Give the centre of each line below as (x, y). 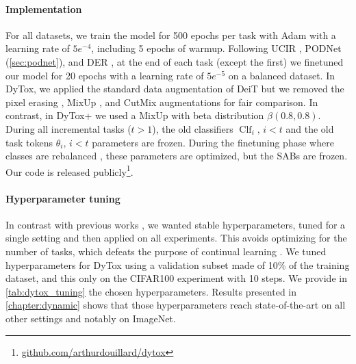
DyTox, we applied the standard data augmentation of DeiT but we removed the (175, 89)
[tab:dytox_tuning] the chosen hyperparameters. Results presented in (151, 291)
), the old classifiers (193, 128)
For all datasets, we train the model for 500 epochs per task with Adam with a (171, 35)
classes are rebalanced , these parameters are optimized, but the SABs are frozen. (177, 156)
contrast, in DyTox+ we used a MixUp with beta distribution (135, 115)
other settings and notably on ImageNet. (91, 318)
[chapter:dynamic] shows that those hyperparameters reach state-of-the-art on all (176, 305)
